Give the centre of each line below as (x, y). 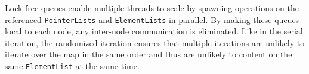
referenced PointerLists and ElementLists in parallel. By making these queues (152, 19)
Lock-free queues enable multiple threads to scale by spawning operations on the (152, 8)
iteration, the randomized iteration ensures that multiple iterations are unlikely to (155, 42)
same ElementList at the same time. (72, 66)
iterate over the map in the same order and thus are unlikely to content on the (149, 54)
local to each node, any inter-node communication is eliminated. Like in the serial (154, 31)
